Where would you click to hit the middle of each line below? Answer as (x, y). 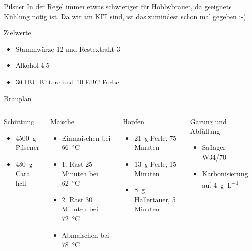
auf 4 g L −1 (220, 184)
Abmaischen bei (85, 235)
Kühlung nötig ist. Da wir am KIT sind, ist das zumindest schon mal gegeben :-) (125, 16)
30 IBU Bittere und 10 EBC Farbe (67, 81)
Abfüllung (205, 131)
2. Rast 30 (77, 199)
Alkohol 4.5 (32, 65)
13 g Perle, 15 (156, 163)
